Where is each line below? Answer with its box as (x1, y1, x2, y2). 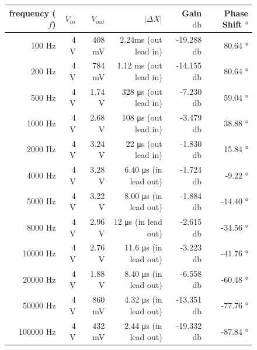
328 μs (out (121, 85, 162, 97)
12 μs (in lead (113, 215, 162, 227)
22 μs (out (126, 137, 162, 149)
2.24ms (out (120, 33, 162, 45)
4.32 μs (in (124, 293, 162, 306)
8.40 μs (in (124, 267, 162, 279)
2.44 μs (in (124, 319, 162, 331)
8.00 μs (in (124, 189, 162, 201)
